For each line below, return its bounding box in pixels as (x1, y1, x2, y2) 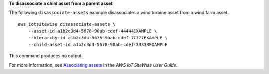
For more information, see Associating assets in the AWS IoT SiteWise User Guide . (9, 62, 178, 68)
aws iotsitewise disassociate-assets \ (18, 21, 116, 27)
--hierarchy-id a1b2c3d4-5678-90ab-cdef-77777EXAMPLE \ (28, 35, 168, 40)
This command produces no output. (9, 53, 83, 59)
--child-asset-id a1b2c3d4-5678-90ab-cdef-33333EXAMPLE (28, 42, 168, 47)
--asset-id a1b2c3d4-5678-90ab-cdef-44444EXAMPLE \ (28, 28, 157, 34)
